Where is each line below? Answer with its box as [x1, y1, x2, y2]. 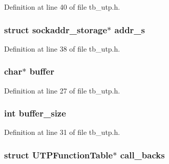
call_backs [120, 148, 165, 161]
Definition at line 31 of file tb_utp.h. [4, 127, 120, 137]
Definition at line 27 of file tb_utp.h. [4, 85, 120, 96]
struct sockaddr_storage [4, 23, 108, 36]
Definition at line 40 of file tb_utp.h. [4, 2, 120, 12]
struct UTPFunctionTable [4, 148, 113, 161]
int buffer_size [4, 107, 66, 120]
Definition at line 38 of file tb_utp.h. [4, 43, 120, 54]
